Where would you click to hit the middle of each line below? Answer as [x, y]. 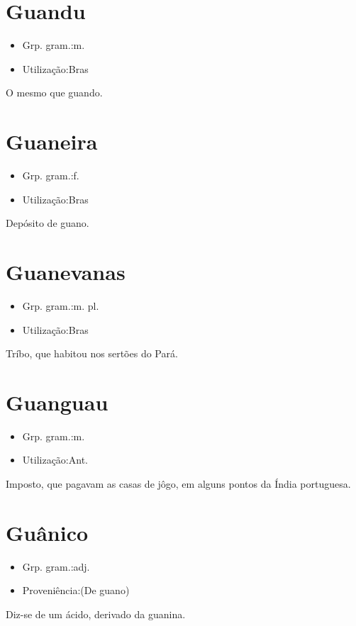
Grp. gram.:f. [51, 175]
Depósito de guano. [48, 223]
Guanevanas [66, 272]
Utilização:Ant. [55, 460]
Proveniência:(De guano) [76, 590]
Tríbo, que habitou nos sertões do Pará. [92, 353]
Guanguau [57, 402]
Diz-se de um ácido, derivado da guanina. [96, 614]
